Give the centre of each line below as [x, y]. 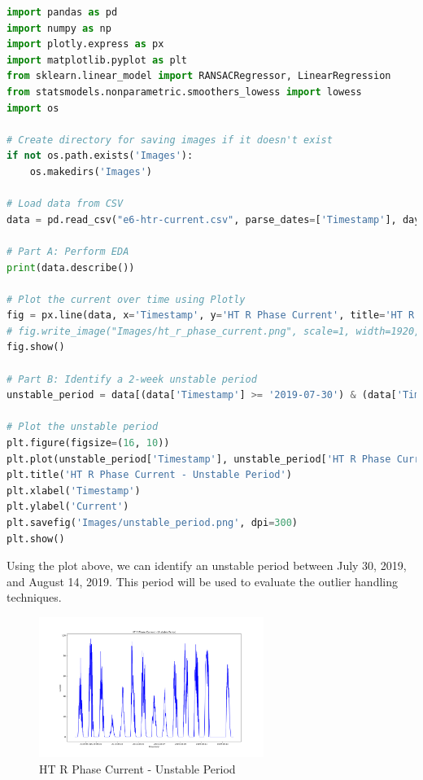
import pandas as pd [62, 12]
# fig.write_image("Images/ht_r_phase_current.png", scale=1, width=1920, [214, 331]
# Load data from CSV [65, 204]
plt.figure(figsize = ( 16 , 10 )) [88, 443]
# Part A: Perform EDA [68, 251]
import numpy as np [59, 28]
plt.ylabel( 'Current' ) [68, 507]
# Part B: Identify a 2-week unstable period [132, 379]
